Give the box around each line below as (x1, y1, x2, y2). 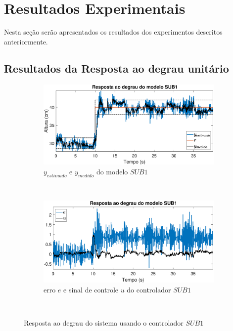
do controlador (127, 284, 171, 294)
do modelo (96, 166, 128, 177)
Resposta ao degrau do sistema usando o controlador (24, 317, 184, 328)
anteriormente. (4, 36, 48, 46)
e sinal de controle (63, 284, 118, 294)
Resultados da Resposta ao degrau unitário (4, 60, 229, 76)
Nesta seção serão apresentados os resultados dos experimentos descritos (4, 27, 223, 37)
